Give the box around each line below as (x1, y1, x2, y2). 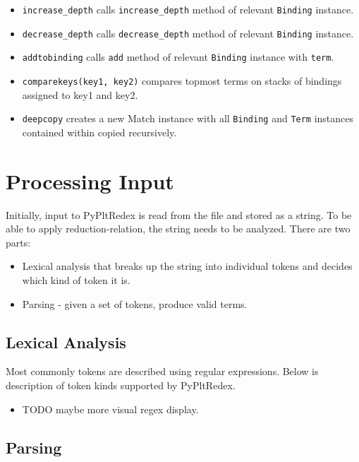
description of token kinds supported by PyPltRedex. (6, 377, 236, 392)
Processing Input (6, 166, 174, 195)
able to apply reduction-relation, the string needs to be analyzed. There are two (6, 221, 351, 236)
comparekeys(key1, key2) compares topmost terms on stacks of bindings (22, 73, 342, 88)
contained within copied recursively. (22, 124, 177, 139)
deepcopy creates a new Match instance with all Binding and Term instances (22, 111, 354, 126)
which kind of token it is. (22, 272, 130, 287)
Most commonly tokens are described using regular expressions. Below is (6, 364, 319, 379)
